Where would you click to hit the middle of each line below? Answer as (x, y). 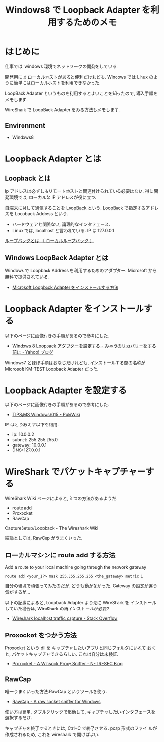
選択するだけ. (19, 717)
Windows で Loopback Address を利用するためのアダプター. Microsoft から (81, 270)
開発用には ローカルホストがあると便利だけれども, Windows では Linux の (79, 77)
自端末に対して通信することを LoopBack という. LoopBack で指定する (75, 208)
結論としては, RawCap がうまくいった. (44, 538)
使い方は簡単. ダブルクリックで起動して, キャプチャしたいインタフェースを (80, 712)
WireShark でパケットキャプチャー (75, 471)
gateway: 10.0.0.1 (29, 445)
